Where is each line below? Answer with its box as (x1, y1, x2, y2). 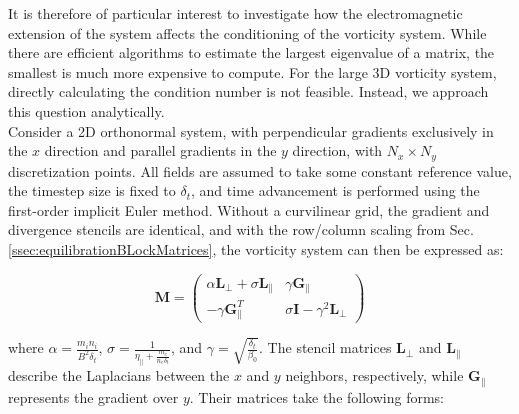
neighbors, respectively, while (285, 365, 464, 386)
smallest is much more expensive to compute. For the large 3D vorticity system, (8, 61, 497, 82)
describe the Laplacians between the (8, 365, 230, 386)
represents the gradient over (8, 386, 179, 407)
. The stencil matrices (259, 337, 392, 358)
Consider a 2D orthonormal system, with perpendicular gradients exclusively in (8, 120, 494, 141)
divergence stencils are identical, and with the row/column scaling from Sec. (8, 219, 474, 240)
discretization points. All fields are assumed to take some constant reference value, (8, 160, 512, 181)
